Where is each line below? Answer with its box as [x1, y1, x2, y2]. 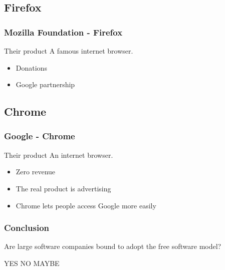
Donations [16, 62, 47, 73]
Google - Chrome [4, 130, 75, 142]
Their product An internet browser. [4, 149, 113, 160]
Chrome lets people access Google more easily [16, 200, 156, 210]
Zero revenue [16, 166, 56, 177]
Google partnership [16, 79, 75, 90]
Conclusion [4, 221, 49, 234]
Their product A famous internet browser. [4, 46, 133, 56]
